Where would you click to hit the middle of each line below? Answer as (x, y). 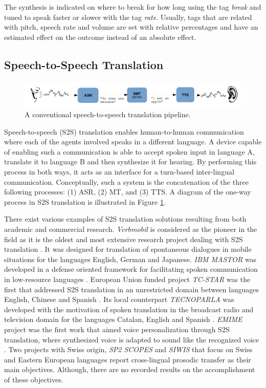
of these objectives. (34, 379)
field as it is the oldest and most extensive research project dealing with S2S (124, 239)
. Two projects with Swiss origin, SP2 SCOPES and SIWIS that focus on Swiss (128, 349)
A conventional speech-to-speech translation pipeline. (108, 114)
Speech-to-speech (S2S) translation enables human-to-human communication (124, 131)
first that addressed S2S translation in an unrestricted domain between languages (132, 289)
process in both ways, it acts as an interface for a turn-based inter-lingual (119, 172)
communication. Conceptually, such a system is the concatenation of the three (126, 181)
